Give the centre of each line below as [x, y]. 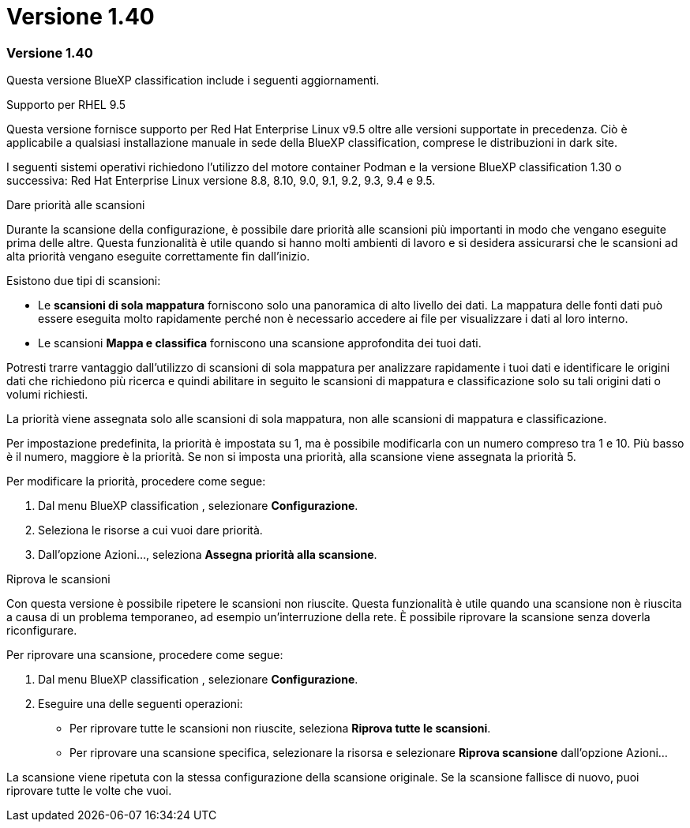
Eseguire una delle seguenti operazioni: [141, 704]
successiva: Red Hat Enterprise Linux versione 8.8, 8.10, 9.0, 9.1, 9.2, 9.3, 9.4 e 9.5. [221, 181]
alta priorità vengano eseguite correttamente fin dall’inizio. [158, 257]
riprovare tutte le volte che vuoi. [89, 791]
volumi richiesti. [47, 395]
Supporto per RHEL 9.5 [66, 105]
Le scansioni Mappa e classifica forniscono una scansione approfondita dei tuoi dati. [260, 343]
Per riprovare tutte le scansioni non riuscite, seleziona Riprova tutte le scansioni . [280, 729]
